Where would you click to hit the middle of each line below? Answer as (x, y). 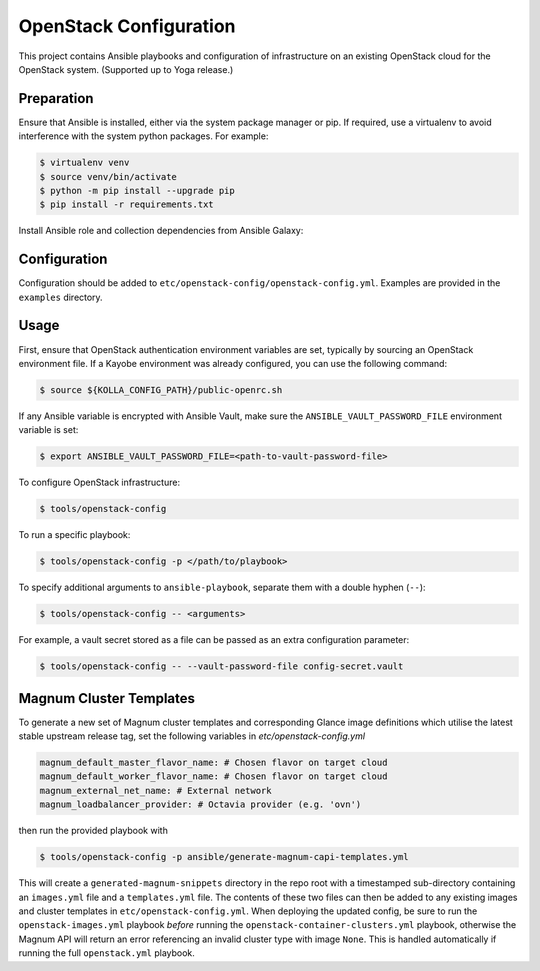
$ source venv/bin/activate (108, 176)
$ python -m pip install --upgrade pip (137, 190)
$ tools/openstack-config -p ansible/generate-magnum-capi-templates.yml (224, 857)
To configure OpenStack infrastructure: (99, 482)
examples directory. (61, 297)
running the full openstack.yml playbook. (106, 953)
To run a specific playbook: (74, 535)
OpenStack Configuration (127, 26)
